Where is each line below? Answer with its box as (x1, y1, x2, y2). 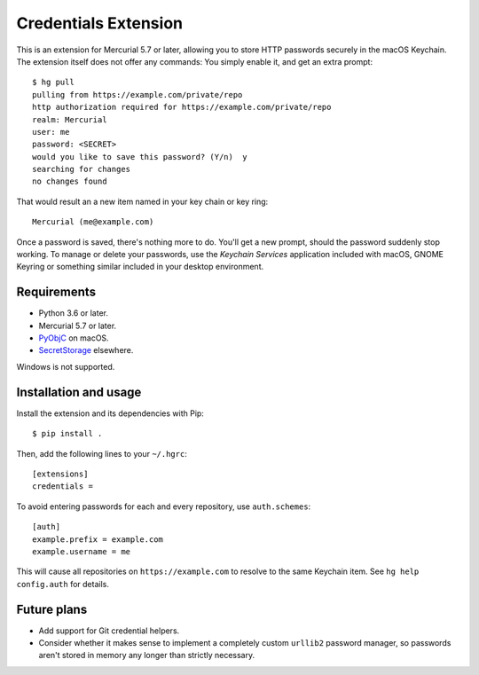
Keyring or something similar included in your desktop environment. (16, 262, 264, 272)
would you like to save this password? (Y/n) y (32, 152, 247, 161)
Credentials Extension (16, 13, 184, 33)
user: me (32, 127, 70, 137)
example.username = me (32, 546, 131, 556)
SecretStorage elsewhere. (38, 345, 134, 356)
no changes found (32, 177, 107, 186)
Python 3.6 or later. (38, 308, 108, 318)
